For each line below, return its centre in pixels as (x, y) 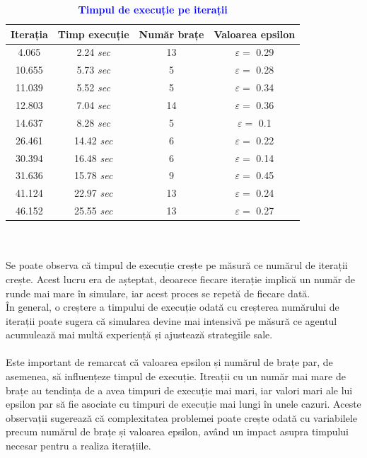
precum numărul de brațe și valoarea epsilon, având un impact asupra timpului (177, 431)
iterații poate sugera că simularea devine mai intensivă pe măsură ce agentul (171, 320)
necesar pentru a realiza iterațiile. (78, 446)
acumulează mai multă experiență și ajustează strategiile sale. (139, 334)
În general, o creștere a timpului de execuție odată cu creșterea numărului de (173, 307)
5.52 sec (93, 87)
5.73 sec (93, 70)
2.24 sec (93, 52)
